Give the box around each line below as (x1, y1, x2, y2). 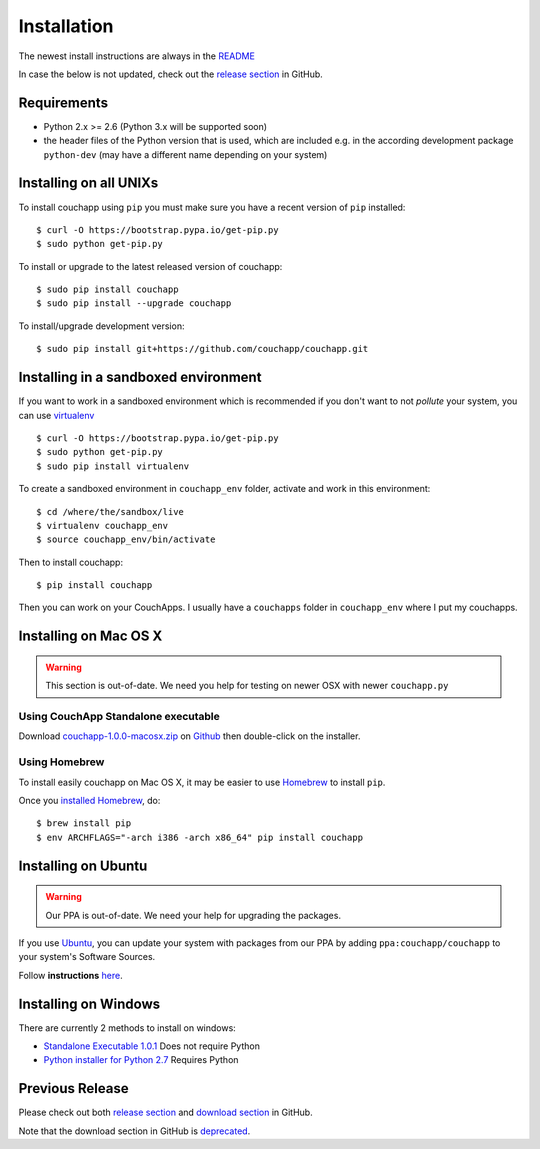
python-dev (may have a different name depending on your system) (43, 148, 328, 160)
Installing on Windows (18, 995, 161, 1012)
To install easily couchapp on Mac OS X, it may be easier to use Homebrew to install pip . (18, 776, 386, 788)
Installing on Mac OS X (18, 628, 163, 645)
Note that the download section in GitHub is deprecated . (18, 1125, 251, 1137)
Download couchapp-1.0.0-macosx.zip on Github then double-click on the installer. (18, 730, 361, 742)
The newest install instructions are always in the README (18, 50, 255, 62)
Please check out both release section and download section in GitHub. (18, 1106, 314, 1119)
